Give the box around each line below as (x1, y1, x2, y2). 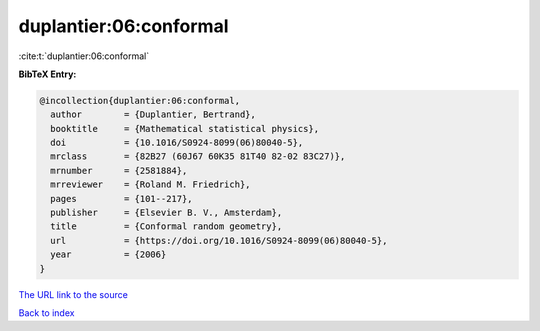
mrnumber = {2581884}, (50, 165, 188, 176)
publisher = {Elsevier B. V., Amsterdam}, (50, 207, 283, 219)
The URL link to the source (18, 288, 129, 300)
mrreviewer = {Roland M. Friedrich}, (50, 179, 251, 190)
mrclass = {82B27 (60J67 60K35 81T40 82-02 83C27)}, (50, 151, 346, 162)
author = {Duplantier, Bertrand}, (50, 109, 257, 120)
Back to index (18, 306, 75, 319)
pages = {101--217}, (50, 193, 194, 204)
